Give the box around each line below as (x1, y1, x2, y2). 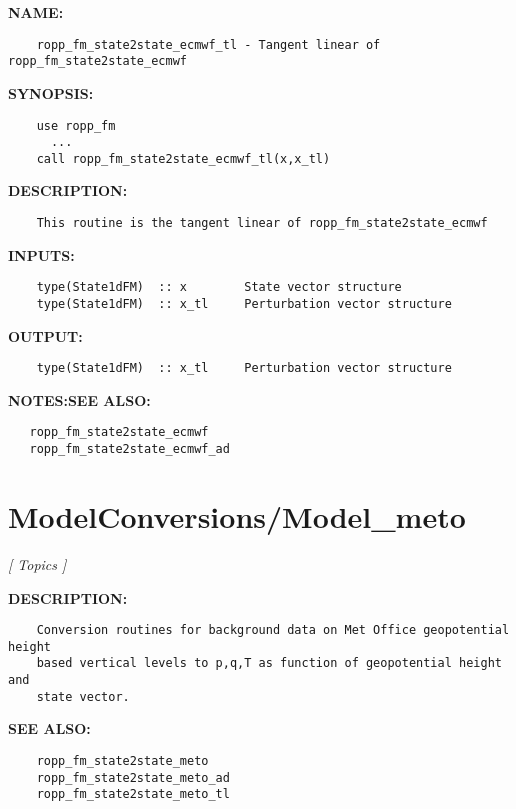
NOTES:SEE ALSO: (8, 389, 151, 410)
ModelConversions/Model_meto (8, 495, 466, 536)
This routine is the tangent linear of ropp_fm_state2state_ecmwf (36, 216, 488, 231)
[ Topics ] (8, 553, 67, 574)
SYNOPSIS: (8, 82, 94, 103)
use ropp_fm (36, 118, 116, 133)
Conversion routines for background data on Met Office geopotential (36, 623, 510, 638)
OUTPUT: (8, 325, 83, 346)
